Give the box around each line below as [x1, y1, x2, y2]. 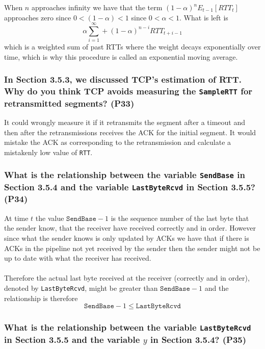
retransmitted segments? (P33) [4, 96, 135, 109]
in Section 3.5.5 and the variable [4, 333, 140, 345]
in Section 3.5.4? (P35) [150, 333, 247, 345]
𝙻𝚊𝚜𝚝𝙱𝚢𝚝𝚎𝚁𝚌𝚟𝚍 [136, 303, 181, 310]
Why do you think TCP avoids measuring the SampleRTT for [4, 85, 253, 97]
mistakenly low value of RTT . [4, 146, 93, 157]
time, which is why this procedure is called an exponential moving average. [4, 51, 238, 62]
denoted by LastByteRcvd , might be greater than [4, 282, 158, 293]
